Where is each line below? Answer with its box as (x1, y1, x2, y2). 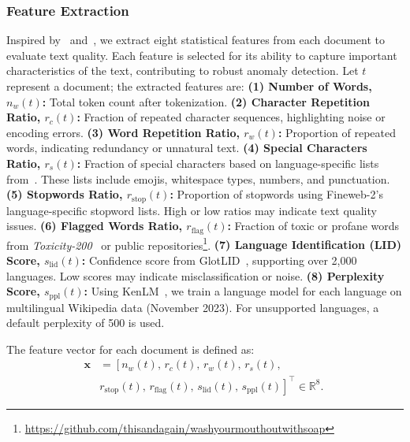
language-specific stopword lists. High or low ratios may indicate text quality (6, 202, 377, 218)
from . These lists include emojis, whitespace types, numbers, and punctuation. (6, 170, 390, 187)
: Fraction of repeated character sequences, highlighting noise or (76, 109, 386, 125)
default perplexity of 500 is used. (6, 314, 165, 331)
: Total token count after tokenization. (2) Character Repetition (42, 93, 371, 110)
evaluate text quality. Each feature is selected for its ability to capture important (6, 46, 397, 63)
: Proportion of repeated (278, 124, 397, 140)
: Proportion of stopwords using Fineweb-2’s (170, 186, 383, 202)
